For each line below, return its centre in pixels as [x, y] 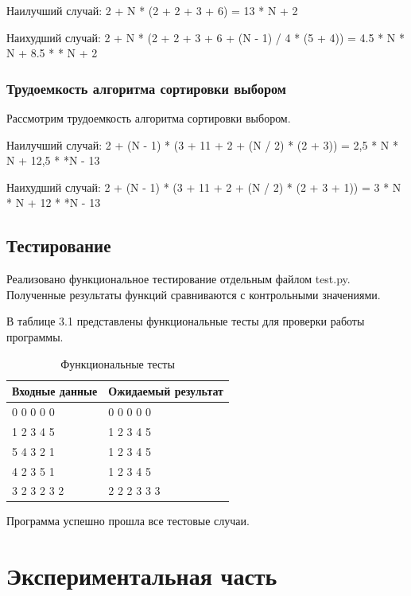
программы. [35, 336]
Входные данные [55, 391]
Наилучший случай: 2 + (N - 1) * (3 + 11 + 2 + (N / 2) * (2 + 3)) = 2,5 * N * [202, 144]
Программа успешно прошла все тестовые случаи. [128, 521]
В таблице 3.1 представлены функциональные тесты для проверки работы [186, 321]
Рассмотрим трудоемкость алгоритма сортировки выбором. [149, 118]
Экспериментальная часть [142, 576]
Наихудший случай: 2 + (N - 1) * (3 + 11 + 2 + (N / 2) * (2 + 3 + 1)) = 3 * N [204, 187]
